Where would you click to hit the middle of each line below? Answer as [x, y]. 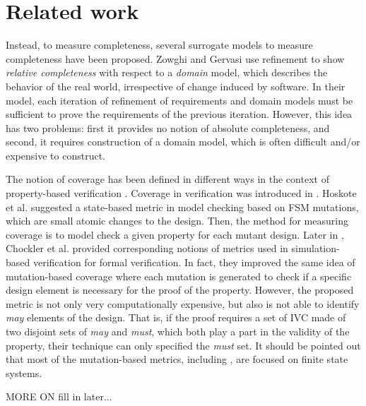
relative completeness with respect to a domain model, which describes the [167, 72]
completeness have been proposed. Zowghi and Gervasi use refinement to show [175, 58]
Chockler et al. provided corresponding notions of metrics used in [147, 248]
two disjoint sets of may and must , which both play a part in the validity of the [178, 331]
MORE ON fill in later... [59, 396]
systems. [24, 372]
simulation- [315, 248]
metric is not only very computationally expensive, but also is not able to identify [183, 303]
